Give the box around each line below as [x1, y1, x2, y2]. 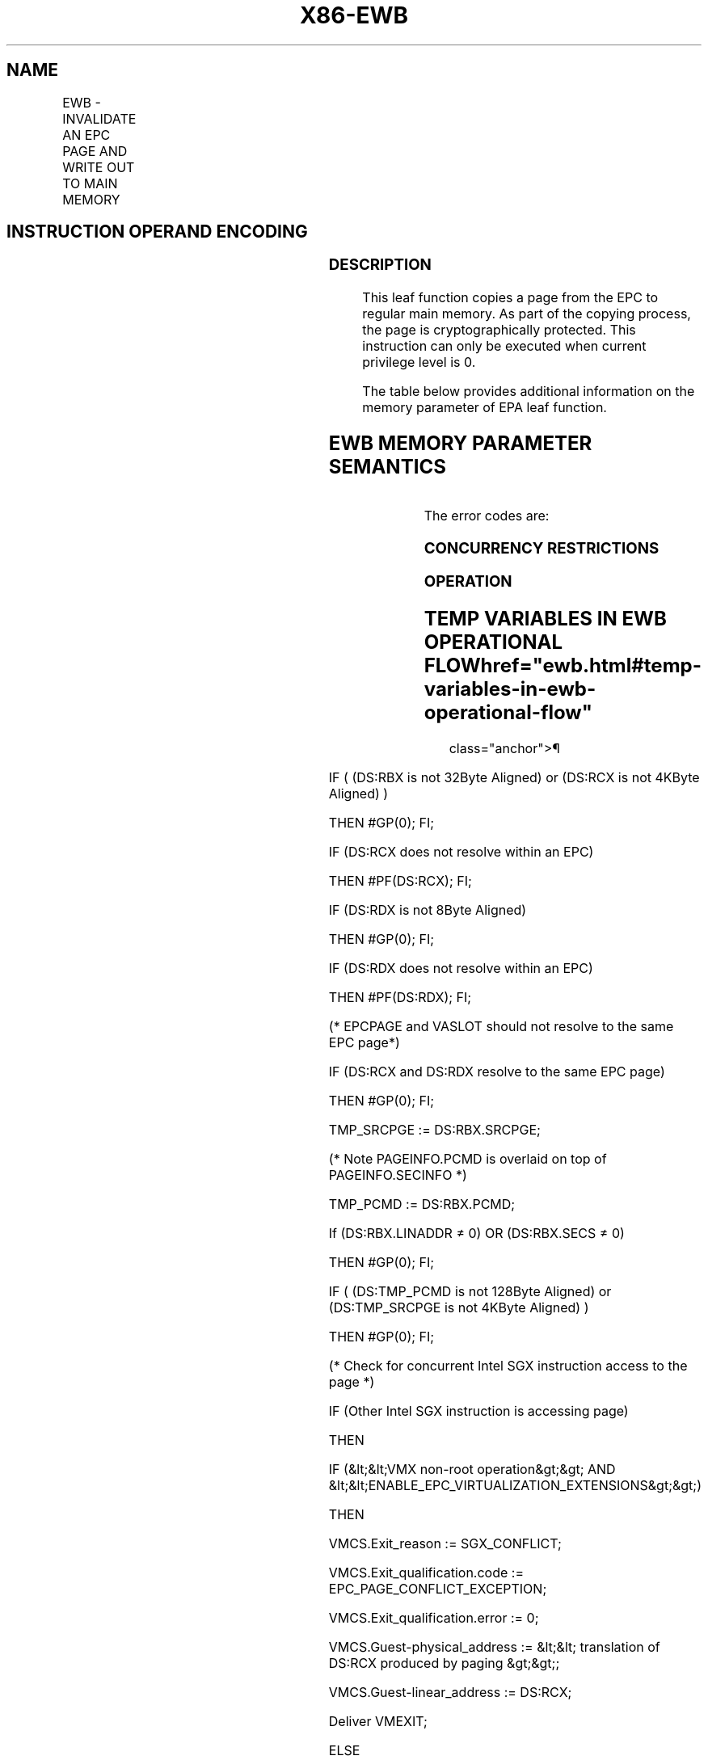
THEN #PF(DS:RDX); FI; [328, 989, 472, 1006]
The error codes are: [424, 507, 550, 524]
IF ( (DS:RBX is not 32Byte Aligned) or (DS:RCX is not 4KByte [328, 769, 700, 786]
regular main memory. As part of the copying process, [362, 305, 691, 322]
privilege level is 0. [362, 354, 476, 371]
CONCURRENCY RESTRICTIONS [424, 538, 660, 558]
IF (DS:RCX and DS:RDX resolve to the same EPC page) [328, 1063, 665, 1080]
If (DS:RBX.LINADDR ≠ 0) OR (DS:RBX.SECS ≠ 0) [328, 1225, 625, 1242]
